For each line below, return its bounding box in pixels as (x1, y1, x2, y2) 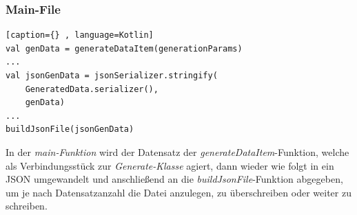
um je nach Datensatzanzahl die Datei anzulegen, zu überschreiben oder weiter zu (6, 185, 351, 199)
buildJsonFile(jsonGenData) (6, 124, 134, 135)
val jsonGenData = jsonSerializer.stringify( (6, 71, 218, 80)
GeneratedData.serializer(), (25, 84, 159, 94)
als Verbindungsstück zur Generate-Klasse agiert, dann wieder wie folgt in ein (6, 158, 334, 172)
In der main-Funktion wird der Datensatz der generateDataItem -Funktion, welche (6, 144, 349, 159)
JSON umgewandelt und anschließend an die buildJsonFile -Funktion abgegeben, (6, 172, 343, 186)
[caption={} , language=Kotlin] (6, 30, 154, 41)
